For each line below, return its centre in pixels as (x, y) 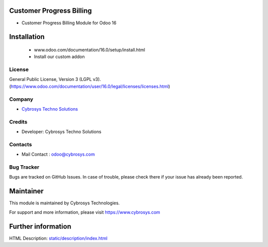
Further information (40, 226)
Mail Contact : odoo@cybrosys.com (58, 154)
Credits (18, 122)
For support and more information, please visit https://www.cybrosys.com (85, 212)
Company (21, 99)
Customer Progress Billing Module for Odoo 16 (69, 23)
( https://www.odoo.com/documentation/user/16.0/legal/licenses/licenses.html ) (90, 86)
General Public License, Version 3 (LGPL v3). (55, 79)
